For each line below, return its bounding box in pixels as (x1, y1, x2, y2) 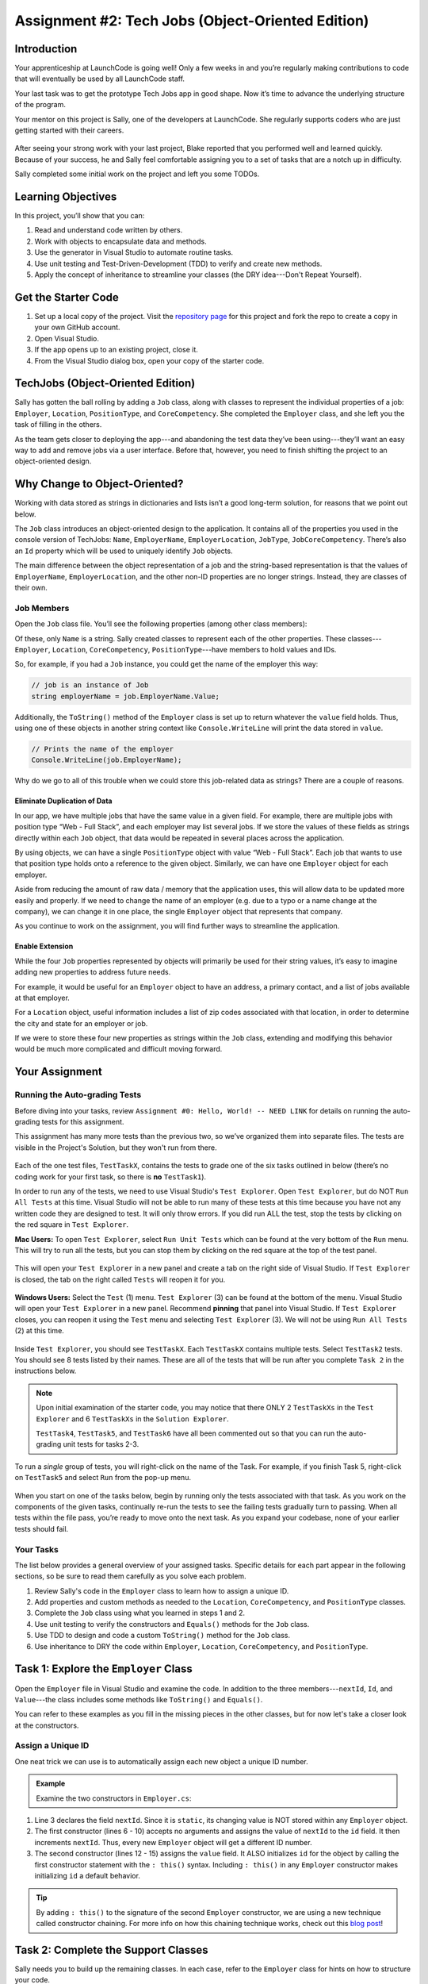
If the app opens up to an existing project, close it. (34, 345, 198, 355)
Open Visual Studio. (34, 333, 99, 343)
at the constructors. (14, 1721, 79, 1730)
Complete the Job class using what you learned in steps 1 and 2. (34, 1608, 246, 1618)
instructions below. (14, 1366, 77, 1376)
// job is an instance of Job (31, 681, 149, 690)
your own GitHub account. (34, 322, 120, 333)
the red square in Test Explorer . (14, 1220, 129, 1229)
